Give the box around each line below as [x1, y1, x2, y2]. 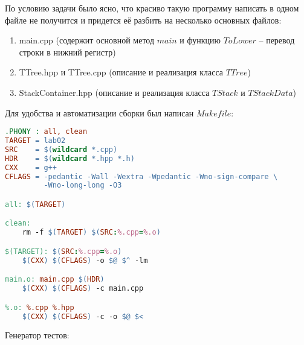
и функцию [179, 34, 221, 46]
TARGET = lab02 [5, 136, 66, 145]
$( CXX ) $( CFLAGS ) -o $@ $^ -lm [22, 256, 148, 265]
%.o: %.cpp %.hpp [5, 303, 74, 312]
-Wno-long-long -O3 [44, 181, 122, 190]
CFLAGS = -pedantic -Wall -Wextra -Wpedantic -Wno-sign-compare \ [5, 172, 278, 181]
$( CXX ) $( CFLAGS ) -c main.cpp [22, 284, 144, 293]
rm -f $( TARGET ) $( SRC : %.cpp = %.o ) [22, 228, 161, 237]
